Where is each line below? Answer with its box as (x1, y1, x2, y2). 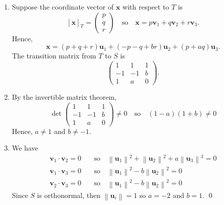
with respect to (122, 2, 170, 12)
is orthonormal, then (37, 189, 101, 200)
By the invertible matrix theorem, (12, 91, 117, 102)
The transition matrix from (12, 50, 96, 61)
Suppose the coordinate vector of (12, 2, 114, 12)
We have (12, 143, 38, 153)
